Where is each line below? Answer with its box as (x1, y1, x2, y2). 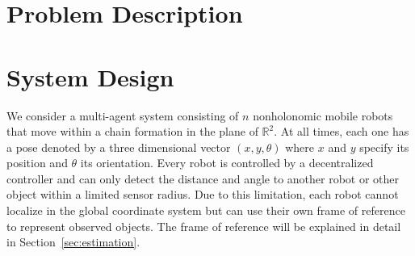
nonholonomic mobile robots (253, 107, 393, 124)
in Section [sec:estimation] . (6, 233, 140, 250)
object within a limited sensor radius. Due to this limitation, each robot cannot (6, 186, 399, 203)
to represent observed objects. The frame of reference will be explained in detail (6, 217, 401, 234)
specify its (359, 138, 409, 155)
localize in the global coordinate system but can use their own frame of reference (6, 202, 405, 219)
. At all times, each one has (274, 123, 409, 140)
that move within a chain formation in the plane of (6, 123, 258, 140)
